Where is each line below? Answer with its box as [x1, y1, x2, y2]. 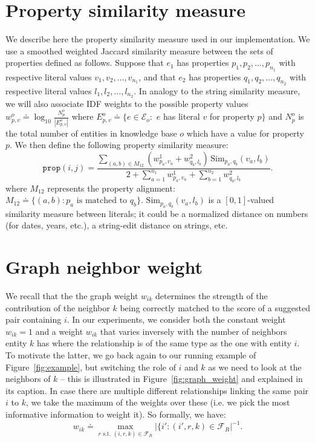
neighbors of [5, 372, 51, 385]
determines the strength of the [155, 289, 268, 302]
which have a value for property [186, 126, 304, 139]
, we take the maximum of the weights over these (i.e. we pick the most [25, 396, 290, 409]
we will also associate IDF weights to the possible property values [5, 97, 248, 109]
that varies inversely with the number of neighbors [100, 325, 287, 337]
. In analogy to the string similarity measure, [134, 84, 300, 97]
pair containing [5, 313, 62, 326]
